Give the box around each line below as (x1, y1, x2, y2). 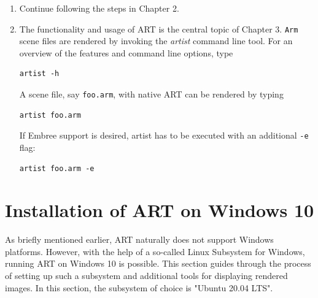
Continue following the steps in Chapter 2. (19, 2, 179, 14)
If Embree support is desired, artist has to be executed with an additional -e (19, 129, 309, 142)
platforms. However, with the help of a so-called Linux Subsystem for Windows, (5, 245, 305, 258)
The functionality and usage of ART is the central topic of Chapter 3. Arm (19, 22, 298, 35)
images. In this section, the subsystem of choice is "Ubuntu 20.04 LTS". (5, 281, 273, 294)
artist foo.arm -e (19, 164, 95, 173)
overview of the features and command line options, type (19, 46, 233, 59)
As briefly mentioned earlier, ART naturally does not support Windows (5, 233, 274, 246)
